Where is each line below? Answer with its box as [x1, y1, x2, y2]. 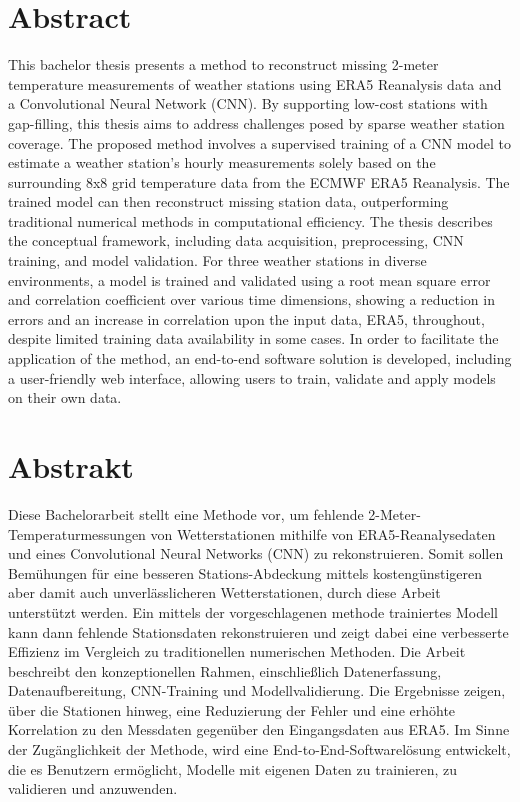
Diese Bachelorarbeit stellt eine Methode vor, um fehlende [8, 503, 364, 524]
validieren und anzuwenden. [8, 778, 178, 799]
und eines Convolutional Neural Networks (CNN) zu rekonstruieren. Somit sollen [8, 543, 504, 564]
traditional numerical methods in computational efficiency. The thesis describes [8, 210, 493, 231]
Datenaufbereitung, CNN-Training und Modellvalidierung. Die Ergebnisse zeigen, [8, 680, 506, 701]
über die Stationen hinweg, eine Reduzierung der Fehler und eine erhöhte [8, 699, 456, 720]
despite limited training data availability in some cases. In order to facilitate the [8, 328, 499, 349]
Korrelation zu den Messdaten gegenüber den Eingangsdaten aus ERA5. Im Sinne [8, 719, 510, 740]
